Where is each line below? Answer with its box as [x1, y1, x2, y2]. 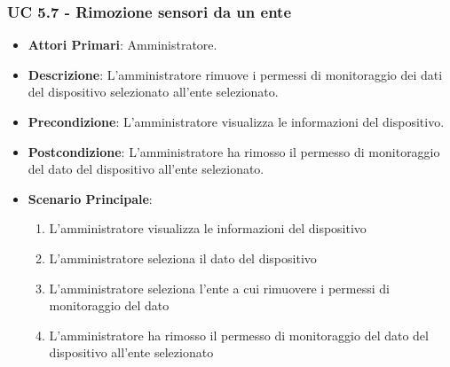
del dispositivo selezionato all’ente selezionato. [28, 82, 279, 101]
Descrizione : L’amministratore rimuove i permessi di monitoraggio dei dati [28, 65, 443, 83]
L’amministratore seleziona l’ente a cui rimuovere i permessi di [49, 278, 390, 297]
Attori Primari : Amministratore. [28, 35, 217, 54]
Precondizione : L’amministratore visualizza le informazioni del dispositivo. [28, 113, 445, 130]
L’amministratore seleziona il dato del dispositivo [49, 248, 317, 267]
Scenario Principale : [28, 189, 153, 207]
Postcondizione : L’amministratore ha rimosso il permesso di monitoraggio [28, 142, 440, 160]
